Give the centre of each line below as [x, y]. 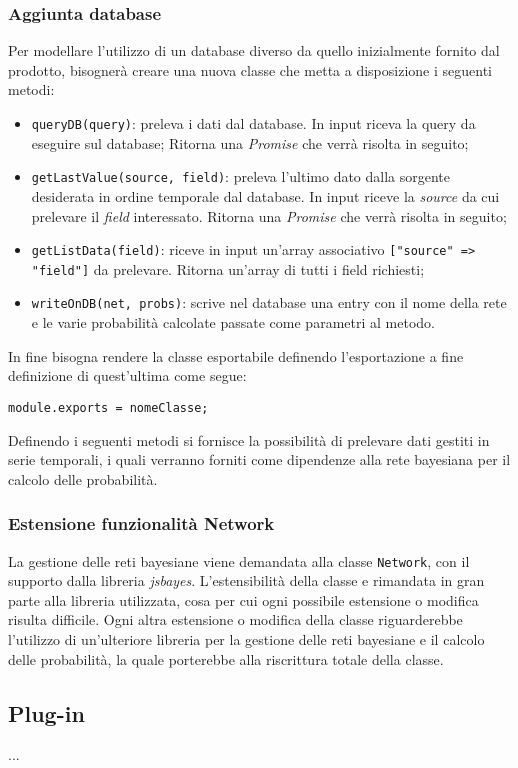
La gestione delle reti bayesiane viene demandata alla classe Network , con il [239, 560]
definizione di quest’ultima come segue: [127, 375]
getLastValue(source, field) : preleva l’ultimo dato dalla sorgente [241, 176]
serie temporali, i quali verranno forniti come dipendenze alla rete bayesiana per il [259, 459]
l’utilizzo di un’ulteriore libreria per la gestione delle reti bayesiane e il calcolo [246, 638]
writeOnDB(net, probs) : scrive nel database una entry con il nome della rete [269, 302]
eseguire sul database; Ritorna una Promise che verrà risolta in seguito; [250, 142]
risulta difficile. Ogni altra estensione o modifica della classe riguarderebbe [235, 619]
